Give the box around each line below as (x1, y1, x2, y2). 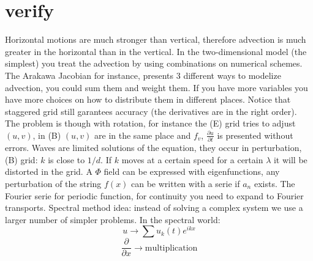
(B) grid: (5, 153, 38, 166)
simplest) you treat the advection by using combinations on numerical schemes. (5, 57, 303, 70)
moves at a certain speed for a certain (121, 153, 263, 166)
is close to (48, 153, 85, 166)
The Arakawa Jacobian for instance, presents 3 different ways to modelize (5, 68, 281, 81)
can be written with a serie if (131, 177, 240, 189)
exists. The (254, 177, 295, 189)
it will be (273, 153, 307, 166)
